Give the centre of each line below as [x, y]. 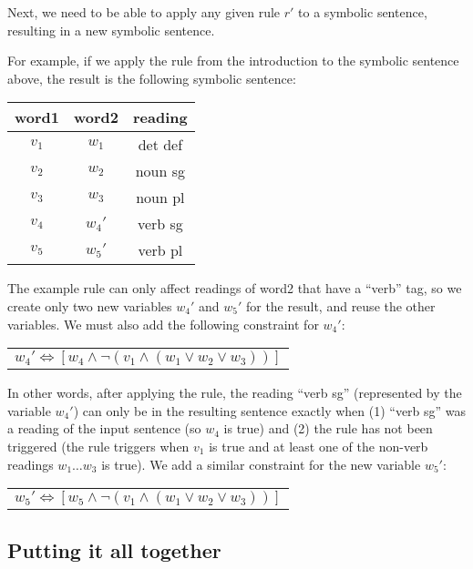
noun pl [160, 198]
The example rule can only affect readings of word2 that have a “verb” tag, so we [235, 288]
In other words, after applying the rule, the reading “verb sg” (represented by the [235, 393]
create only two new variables [90, 305]
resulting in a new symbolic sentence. [111, 30]
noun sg [160, 171]
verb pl [160, 250]
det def [160, 145]
